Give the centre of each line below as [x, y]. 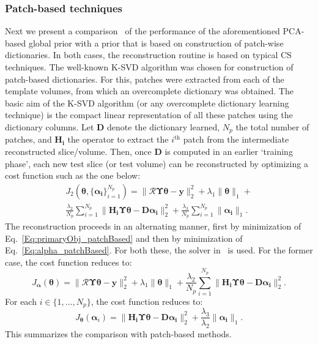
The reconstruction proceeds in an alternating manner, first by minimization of [153, 226]
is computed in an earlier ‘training [229, 151]
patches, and [28, 139]
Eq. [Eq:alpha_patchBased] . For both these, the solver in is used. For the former [159, 250]
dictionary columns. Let [50, 126]
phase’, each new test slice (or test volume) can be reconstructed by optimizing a [157, 163]
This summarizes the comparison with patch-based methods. [118, 334]
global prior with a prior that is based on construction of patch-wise [156, 43]
